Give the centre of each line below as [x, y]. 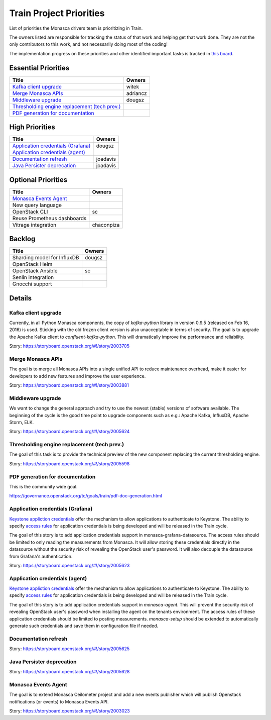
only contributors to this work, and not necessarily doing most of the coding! [88, 44]
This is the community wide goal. [43, 487]
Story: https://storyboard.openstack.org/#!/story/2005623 [70, 565]
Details [21, 298]
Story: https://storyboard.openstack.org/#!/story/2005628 [70, 672]
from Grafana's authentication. [41, 556]
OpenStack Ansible [35, 271]
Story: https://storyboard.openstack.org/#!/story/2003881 [69, 385]
